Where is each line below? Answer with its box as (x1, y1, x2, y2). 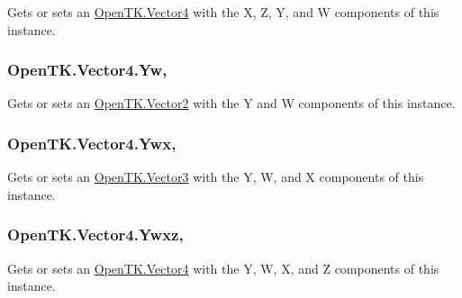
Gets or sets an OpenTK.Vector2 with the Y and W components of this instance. (7, 94, 456, 113)
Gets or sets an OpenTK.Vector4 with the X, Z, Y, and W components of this (7, 3, 439, 21)
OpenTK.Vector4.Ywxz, (7, 223, 184, 246)
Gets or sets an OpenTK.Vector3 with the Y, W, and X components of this (7, 167, 424, 186)
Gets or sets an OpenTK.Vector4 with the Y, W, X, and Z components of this (7, 258, 439, 277)
